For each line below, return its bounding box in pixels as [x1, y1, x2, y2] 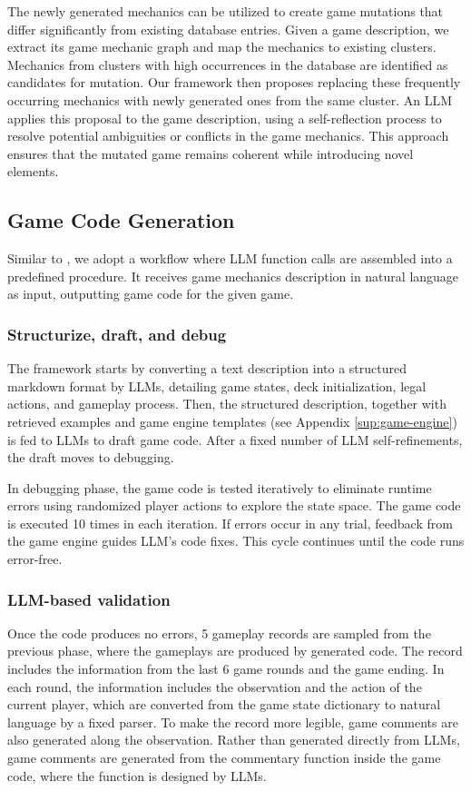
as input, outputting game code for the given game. [7, 284, 294, 303]
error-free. [7, 549, 63, 569]
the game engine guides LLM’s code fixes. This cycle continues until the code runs [7, 531, 465, 550]
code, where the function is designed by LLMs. [7, 766, 267, 785]
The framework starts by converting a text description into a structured [7, 359, 407, 378]
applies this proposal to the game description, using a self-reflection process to [7, 108, 442, 127]
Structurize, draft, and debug [7, 322, 227, 345]
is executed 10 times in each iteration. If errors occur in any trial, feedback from [7, 513, 453, 532]
